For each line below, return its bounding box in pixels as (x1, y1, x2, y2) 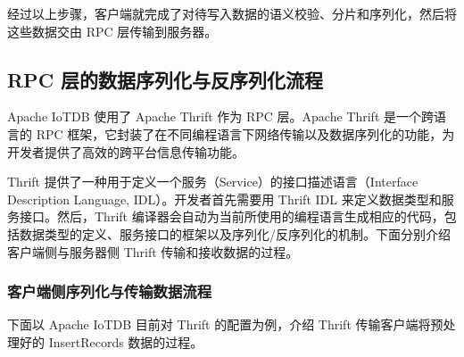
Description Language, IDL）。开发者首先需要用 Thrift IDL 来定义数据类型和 (7, 189, 442, 208)
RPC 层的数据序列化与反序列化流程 (7, 65, 324, 93)
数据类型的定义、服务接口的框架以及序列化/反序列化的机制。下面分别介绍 (19, 224, 451, 243)
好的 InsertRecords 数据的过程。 (19, 332, 203, 351)
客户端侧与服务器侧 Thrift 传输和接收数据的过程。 (7, 242, 299, 261)
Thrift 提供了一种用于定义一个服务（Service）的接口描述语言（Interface (7, 172, 418, 191)
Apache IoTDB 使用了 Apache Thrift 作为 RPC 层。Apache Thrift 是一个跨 (7, 107, 435, 126)
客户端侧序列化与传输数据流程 (7, 280, 212, 303)
